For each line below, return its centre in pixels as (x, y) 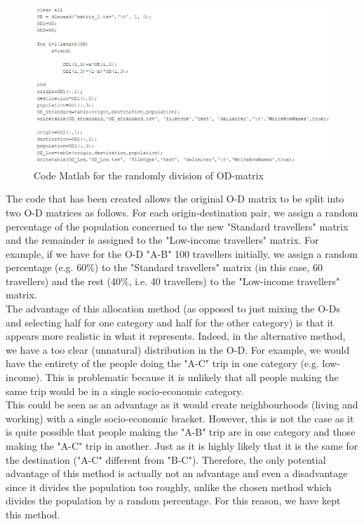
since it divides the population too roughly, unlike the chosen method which (169, 487)
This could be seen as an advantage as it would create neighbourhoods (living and (182, 405)
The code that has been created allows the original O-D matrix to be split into (175, 199)
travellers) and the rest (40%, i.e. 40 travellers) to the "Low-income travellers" (173, 281)
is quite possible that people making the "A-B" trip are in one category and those (181, 432)
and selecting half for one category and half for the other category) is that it (170, 322)
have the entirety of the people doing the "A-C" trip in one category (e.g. (162, 363)
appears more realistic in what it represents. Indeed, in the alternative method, (176, 336)
